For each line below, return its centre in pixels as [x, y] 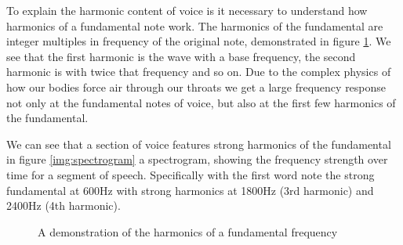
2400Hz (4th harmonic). [64, 205]
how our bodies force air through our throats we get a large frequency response [196, 86]
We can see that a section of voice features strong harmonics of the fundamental [199, 144]
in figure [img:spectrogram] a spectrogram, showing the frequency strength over [197, 159]
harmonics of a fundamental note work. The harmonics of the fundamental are [195, 25]
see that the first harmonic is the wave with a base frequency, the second [181, 56]
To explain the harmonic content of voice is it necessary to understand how [187, 10]
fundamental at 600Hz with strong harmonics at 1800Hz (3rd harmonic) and [190, 190]
